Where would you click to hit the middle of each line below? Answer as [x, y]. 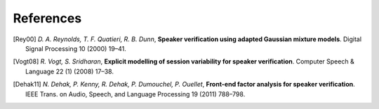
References [47, 18]
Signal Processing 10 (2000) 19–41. [76, 48]
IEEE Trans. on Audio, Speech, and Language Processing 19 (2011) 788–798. [135, 94]
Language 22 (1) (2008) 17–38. [69, 71]
